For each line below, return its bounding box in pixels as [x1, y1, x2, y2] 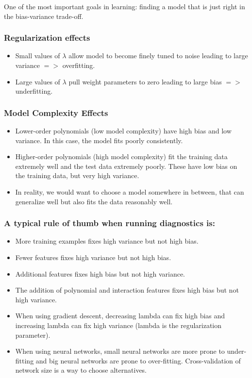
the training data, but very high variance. [15, 170, 139, 181]
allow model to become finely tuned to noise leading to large [68, 50, 248, 61]
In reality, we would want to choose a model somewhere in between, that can [15, 186, 244, 197]
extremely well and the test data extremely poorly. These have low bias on [15, 161, 237, 171]
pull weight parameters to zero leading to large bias [68, 76, 222, 86]
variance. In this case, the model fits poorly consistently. [15, 135, 183, 145]
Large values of [15, 76, 60, 86]
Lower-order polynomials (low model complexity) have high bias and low [15, 126, 232, 135]
